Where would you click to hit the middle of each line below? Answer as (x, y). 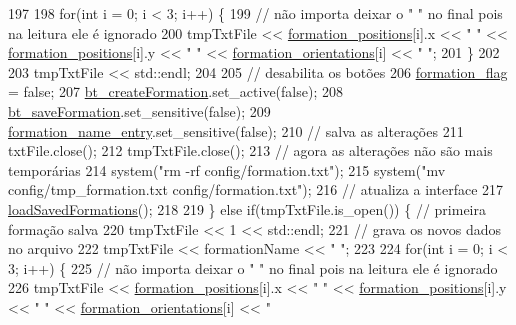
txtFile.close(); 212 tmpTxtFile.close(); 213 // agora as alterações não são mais (250, 150)
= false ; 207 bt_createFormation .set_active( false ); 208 (175, 91)
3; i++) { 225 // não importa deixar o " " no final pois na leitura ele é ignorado (253, 267)
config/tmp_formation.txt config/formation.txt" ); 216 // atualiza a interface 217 (256, 189)
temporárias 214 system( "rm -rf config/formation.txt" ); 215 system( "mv (227, 169)
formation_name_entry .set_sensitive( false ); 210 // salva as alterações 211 (236, 130)
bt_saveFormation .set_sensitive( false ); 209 (139, 110)
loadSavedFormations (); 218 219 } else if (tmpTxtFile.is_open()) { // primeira (247, 208)
